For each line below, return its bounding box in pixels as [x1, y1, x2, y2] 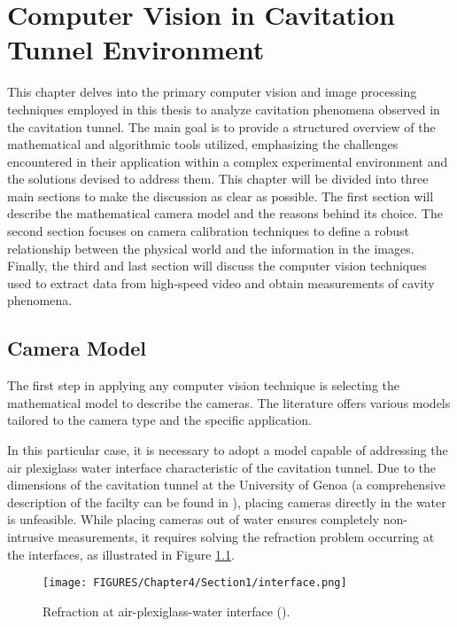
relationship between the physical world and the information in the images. [7, 239, 414, 257]
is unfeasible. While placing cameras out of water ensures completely [7, 510, 380, 529]
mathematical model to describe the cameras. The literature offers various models [7, 393, 451, 411]
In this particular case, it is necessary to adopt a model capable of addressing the [7, 441, 448, 459]
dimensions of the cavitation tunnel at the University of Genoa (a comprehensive [7, 475, 445, 494]
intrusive [7, 527, 54, 545]
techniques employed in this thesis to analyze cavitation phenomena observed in [7, 99, 440, 118]
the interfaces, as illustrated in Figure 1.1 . [7, 545, 235, 563]
